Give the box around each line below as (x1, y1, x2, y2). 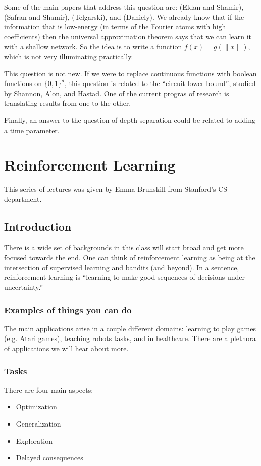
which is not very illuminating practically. (4, 51, 133, 61)
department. (4, 193, 42, 204)
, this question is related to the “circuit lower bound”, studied (64, 78, 256, 89)
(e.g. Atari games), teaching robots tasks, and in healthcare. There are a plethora (4, 333, 256, 344)
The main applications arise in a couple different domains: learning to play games (4, 323, 256, 333)
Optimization (16, 401, 57, 412)
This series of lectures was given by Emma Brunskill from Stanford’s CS (4, 184, 228, 194)
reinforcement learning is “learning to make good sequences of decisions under (4, 272, 245, 282)
